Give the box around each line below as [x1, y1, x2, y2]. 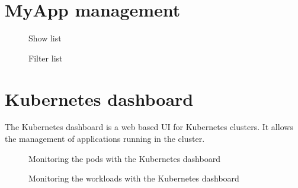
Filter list [28, 51, 63, 64]
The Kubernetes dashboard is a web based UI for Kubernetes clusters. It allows [5, 121, 293, 133]
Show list [28, 32, 62, 44]
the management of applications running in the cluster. [5, 132, 205, 145]
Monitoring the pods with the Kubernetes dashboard [28, 152, 220, 164]
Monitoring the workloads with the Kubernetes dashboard [28, 172, 239, 184]
